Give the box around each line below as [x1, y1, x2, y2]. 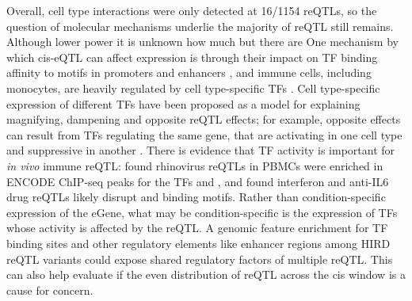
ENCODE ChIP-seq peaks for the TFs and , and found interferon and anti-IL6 [6, 173, 389, 189]
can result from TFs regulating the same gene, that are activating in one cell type [6, 126, 402, 143]
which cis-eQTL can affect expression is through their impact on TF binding [6, 48, 378, 65]
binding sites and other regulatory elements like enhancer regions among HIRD [6, 234, 391, 251]
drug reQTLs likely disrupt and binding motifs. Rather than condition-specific [6, 189, 386, 205]
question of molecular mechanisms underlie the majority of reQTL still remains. [6, 17, 394, 34]
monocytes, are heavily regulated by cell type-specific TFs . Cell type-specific [6, 79, 380, 96]
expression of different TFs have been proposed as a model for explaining [6, 95, 360, 112]
